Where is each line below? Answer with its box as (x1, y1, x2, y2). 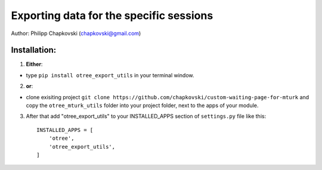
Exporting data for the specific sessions (11, 9, 213, 22)
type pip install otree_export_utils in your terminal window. (26, 71, 194, 78)
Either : (26, 61, 43, 68)
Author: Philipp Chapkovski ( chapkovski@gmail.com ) (11, 30, 141, 37)
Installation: (11, 45, 57, 55)
